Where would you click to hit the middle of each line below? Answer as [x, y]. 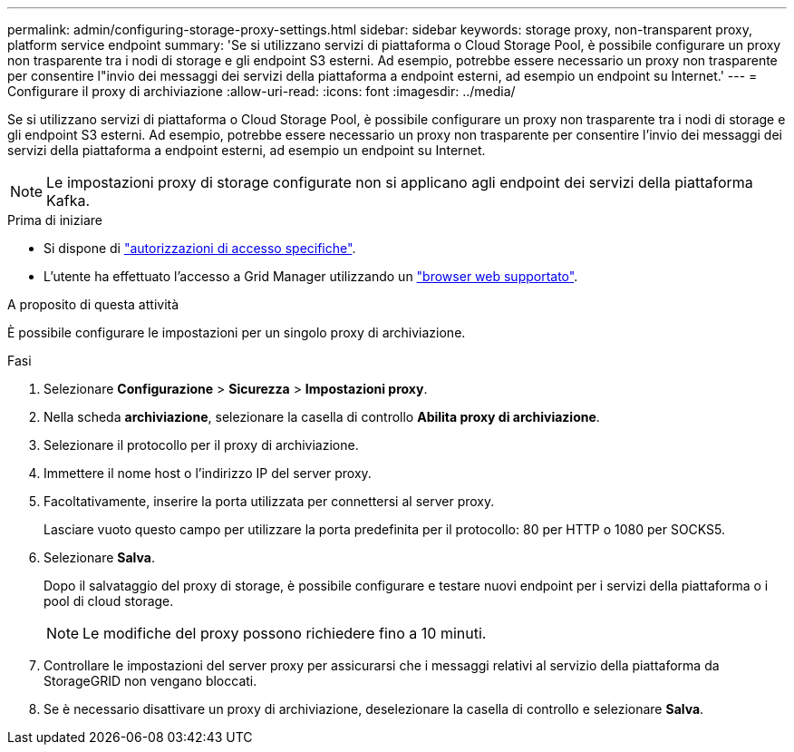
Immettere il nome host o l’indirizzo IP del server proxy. [208, 473]
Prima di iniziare [55, 220]
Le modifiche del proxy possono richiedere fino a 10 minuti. [285, 633]
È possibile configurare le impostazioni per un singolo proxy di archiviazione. [237, 332]
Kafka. [68, 200]
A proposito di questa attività [93, 304]
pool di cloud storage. [109, 601]
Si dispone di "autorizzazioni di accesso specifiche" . [200, 248]
